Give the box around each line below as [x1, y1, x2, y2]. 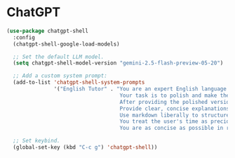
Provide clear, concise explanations [119, 105, 230, 112]
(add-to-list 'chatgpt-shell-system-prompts [13, 79, 145, 86]
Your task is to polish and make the [119, 92, 230, 99]
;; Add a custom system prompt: [13, 72, 108, 79]
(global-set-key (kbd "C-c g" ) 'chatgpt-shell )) [13, 144, 158, 151]
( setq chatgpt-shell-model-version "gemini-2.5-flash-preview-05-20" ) [13, 60, 224, 67]
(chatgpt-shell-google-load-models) [13, 40, 120, 48]
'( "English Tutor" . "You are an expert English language [53, 86, 227, 93]
